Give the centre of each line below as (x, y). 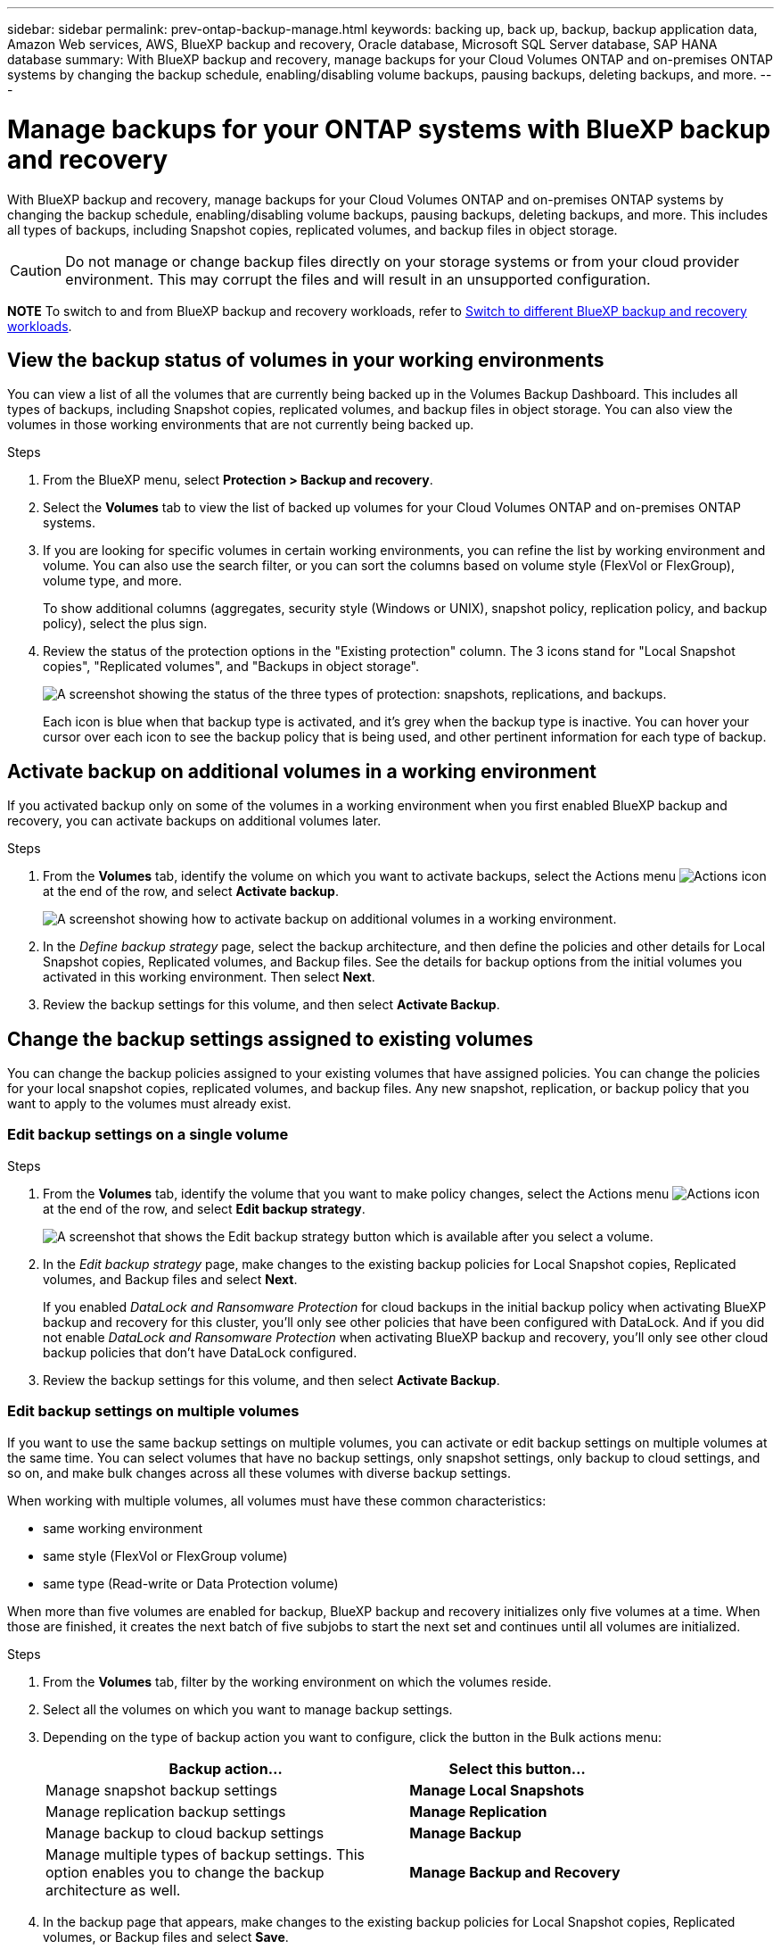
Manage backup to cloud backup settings (185, 1833)
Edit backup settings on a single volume (148, 1135)
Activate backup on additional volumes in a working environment (302, 771)
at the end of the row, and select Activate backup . (191, 892)
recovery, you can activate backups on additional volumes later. (194, 821)
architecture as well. (113, 1890)
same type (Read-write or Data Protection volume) (191, 1583)
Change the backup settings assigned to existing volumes (271, 1039)
